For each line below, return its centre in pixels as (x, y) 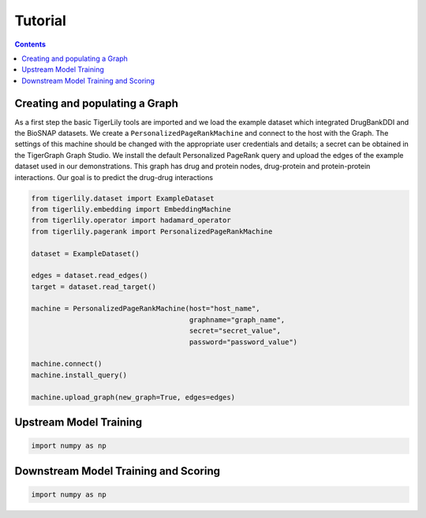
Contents (30, 44)
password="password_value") (243, 342)
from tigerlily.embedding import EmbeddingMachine (131, 209)
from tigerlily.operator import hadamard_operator (131, 220)
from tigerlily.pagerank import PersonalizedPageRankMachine (152, 231)
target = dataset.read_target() (94, 287)
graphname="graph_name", (237, 319)
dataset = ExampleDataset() (85, 253)
